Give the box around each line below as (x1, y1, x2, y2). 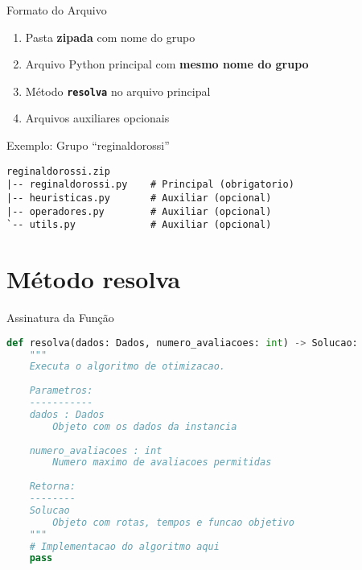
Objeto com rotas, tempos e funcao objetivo (52, 516, 294, 528)
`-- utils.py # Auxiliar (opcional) (6, 219, 272, 231)
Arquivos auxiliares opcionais (25, 109, 170, 126)
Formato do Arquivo (6, 2, 107, 18)
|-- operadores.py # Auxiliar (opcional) (6, 205, 272, 217)
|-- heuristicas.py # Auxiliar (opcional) (6, 192, 272, 204)
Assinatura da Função (6, 309, 114, 326)
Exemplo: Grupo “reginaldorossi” (6, 137, 170, 154)
